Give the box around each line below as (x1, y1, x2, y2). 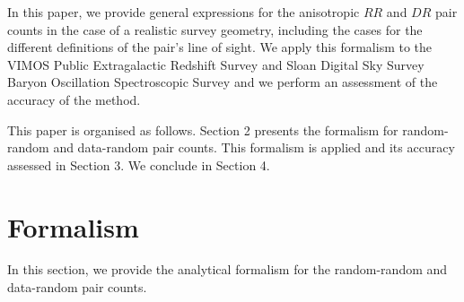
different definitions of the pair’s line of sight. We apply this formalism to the (7, 38, 433, 56)
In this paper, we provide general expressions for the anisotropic (7, 3, 360, 21)
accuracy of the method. (7, 90, 141, 108)
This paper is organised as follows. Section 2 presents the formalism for (7, 120, 398, 139)
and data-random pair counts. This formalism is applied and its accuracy (53, 138, 455, 157)
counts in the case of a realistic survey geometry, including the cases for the (7, 20, 423, 39)
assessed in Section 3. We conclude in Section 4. (7, 155, 270, 174)
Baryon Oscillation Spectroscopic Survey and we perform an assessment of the (7, 73, 438, 91)
